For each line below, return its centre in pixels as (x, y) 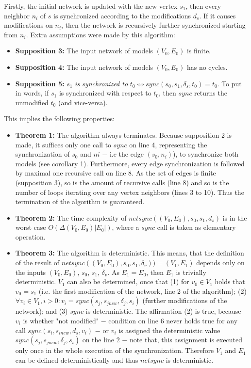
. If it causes (218, 15)
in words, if (32, 93)
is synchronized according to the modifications (122, 15)
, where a (125, 227)
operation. (30, 236)
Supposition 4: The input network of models (84, 67)
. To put (229, 83)
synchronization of (42, 154)
